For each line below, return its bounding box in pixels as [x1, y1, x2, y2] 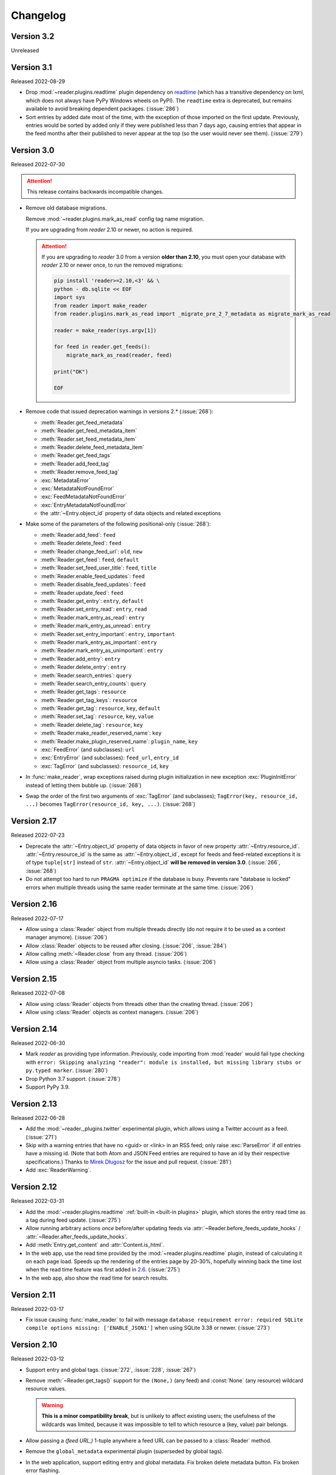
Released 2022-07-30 [11, 161, 65, 168]
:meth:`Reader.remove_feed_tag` [40, 468, 120, 476]
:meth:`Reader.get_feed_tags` [40, 452, 112, 459]
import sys [54, 294, 85, 301]
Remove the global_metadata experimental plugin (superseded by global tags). [25, 1448, 223, 1455]
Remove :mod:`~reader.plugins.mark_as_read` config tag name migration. [25, 215, 205, 222]
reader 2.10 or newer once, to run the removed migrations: [41, 261, 183, 268]
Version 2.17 [11, 816, 57, 826]
